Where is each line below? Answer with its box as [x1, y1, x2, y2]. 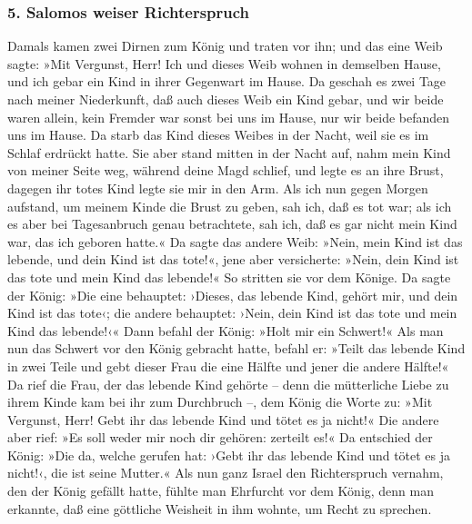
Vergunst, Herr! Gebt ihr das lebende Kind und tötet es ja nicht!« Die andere [7, 410, 439, 429]
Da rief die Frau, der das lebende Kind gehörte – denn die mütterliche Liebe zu [7, 374, 449, 393]
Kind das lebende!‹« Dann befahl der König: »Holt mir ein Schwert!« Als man [7, 321, 444, 340]
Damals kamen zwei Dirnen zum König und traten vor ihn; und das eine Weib [7, 36, 443, 55]
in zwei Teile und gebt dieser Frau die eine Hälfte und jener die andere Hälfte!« [7, 356, 449, 375]
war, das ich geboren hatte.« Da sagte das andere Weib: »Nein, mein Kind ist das [7, 232, 463, 251]
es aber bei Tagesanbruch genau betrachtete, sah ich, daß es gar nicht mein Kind [7, 214, 457, 233]
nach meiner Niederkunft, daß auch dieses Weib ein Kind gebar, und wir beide [7, 90, 444, 108]
